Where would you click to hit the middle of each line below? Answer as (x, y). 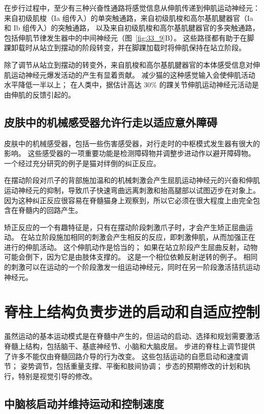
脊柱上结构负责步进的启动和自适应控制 (132, 312)
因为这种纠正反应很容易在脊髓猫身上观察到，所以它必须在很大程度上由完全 (128, 200)
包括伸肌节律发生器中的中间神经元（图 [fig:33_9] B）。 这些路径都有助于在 (126, 37)
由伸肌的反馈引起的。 (40, 94)
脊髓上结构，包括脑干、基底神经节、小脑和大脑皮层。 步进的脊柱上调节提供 (130, 346)
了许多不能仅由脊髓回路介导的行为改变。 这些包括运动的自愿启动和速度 (123, 356)
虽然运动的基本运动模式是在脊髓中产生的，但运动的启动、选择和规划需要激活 (132, 336)
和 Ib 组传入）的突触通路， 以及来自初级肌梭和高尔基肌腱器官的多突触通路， (132, 28)
